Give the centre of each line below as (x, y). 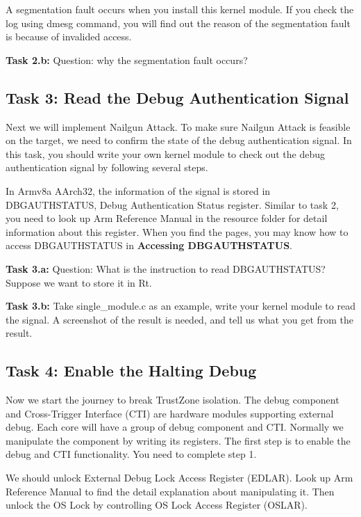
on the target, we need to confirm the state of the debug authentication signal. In (179, 140)
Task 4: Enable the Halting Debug (131, 371)
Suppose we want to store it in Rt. (79, 282)
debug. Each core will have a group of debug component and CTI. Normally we (175, 427)
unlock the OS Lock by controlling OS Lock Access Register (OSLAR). (157, 505)
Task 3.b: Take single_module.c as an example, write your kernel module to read (180, 306)
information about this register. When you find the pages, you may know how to (177, 231)
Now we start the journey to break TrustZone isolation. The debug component (173, 400)
